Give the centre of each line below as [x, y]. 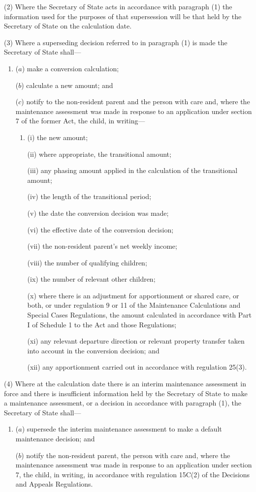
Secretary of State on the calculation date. [68, 26]
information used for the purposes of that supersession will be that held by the [123, 16]
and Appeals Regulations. [54, 484]
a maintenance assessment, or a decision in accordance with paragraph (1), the [123, 403]
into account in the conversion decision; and [93, 350]
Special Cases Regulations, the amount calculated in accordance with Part [139, 315]
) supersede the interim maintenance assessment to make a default [122, 429]
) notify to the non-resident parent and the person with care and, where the [136, 101]
